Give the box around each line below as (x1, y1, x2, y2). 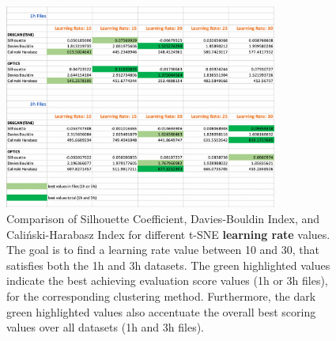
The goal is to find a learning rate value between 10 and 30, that (6, 241, 320, 258)
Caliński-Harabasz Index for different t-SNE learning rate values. (6, 225, 330, 242)
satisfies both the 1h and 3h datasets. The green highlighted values (6, 256, 330, 273)
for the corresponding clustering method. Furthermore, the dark (6, 287, 316, 304)
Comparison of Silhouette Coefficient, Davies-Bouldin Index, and (6, 210, 320, 226)
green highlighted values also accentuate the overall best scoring (6, 303, 316, 320)
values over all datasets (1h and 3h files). (6, 319, 204, 335)
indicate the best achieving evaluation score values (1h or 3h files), (6, 272, 328, 289)
